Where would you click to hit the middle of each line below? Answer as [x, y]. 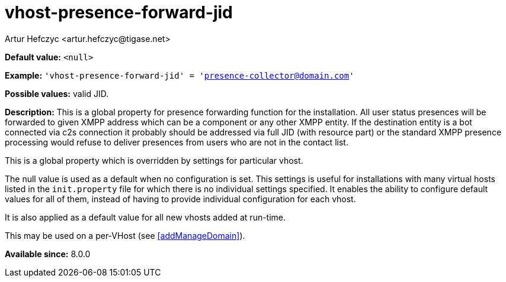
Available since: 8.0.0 [48, 254]
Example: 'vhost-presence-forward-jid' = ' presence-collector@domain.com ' [180, 75]
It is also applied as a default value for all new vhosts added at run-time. [145, 217]
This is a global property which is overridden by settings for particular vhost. [154, 160]
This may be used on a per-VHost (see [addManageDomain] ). [125, 235]
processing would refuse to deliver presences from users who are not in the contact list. [177, 142]
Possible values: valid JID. [57, 93]
